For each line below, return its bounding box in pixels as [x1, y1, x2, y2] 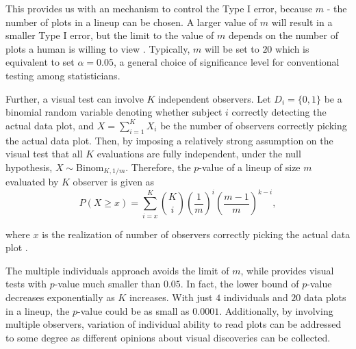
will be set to [204, 41, 259, 55]
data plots [304, 289, 346, 304]
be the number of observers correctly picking [160, 118, 347, 132]
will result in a [271, 14, 333, 29]
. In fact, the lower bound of [180, 276, 299, 291]
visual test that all [5, 146, 83, 161]
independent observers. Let [158, 91, 271, 105]
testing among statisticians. [5, 68, 120, 82]
